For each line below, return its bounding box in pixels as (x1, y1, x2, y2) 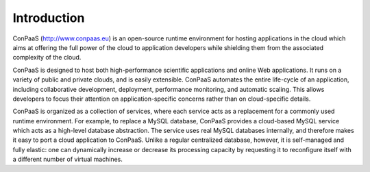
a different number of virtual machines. (12, 155, 123, 164)
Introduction (12, 10, 85, 25)
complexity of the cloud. (12, 53, 82, 62)
